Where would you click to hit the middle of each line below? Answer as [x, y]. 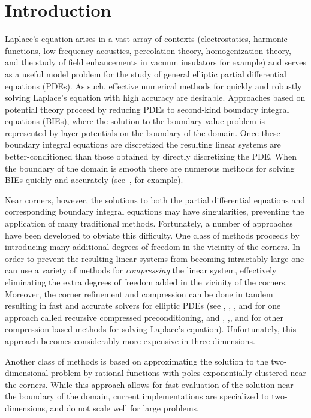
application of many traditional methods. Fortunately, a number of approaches [149, 223]
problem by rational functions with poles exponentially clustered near [179, 373]
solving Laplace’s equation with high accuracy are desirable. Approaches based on [155, 97]
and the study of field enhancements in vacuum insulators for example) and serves [156, 62]
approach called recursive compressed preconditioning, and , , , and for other [144, 317]
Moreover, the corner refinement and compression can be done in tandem [139, 294]
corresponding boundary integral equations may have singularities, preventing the [155, 211]
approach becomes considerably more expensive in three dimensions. [130, 340]
